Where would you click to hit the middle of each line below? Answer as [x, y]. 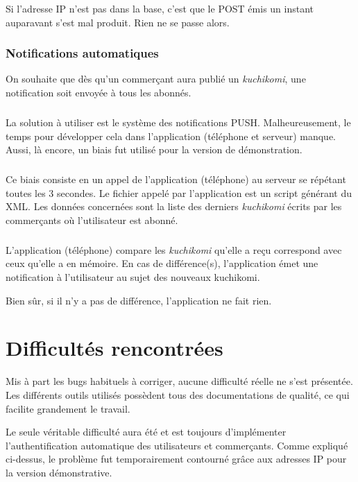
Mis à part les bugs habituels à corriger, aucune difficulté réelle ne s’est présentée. [179, 381]
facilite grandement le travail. [68, 408]
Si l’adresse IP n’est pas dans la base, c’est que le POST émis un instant [160, 8]
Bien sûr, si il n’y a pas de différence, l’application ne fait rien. [139, 300]
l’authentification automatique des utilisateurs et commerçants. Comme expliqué [177, 445]
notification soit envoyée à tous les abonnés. [99, 92]
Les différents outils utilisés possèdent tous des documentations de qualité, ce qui [178, 394]
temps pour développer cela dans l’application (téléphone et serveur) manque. [171, 136]
